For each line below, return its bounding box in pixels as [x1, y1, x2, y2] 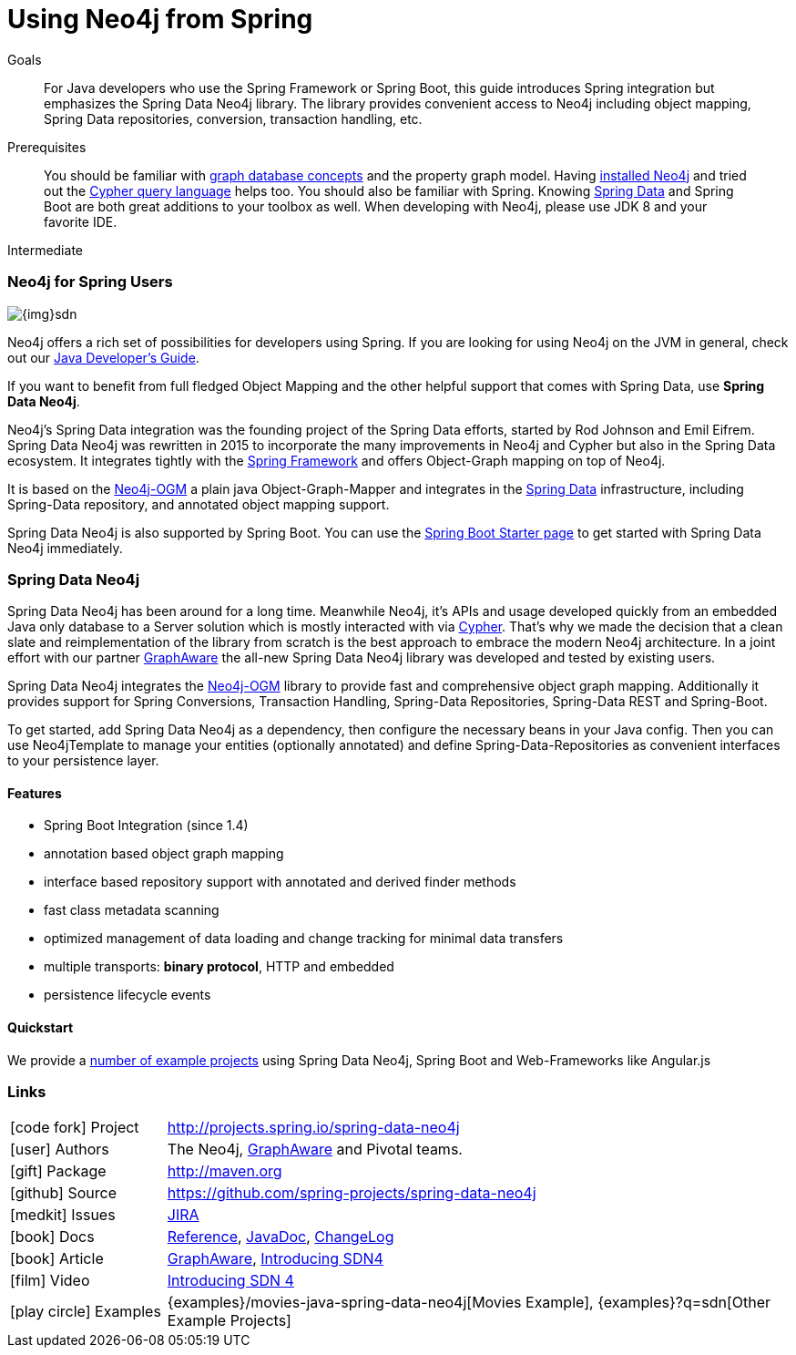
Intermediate [7, 241, 83, 258]
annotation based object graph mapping [44, 846, 284, 862]
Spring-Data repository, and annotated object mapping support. [7, 496, 390, 512]
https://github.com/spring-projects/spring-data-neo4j [167, 1184, 536, 1203]
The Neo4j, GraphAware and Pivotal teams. [167, 1140, 463, 1159]
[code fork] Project [10, 1118, 139, 1137]
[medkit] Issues [10, 1206, 116, 1225]
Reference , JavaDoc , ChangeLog [167, 1227, 394, 1247]
